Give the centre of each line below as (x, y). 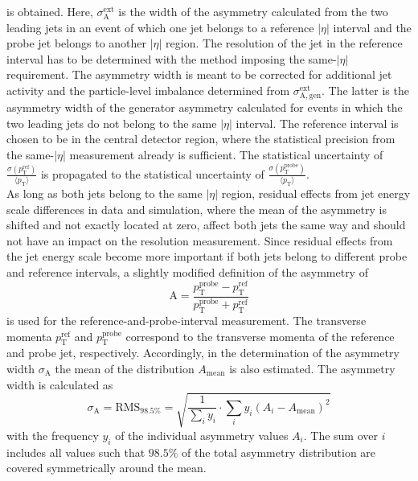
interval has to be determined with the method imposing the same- (172, 58)
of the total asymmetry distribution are (279, 452)
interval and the (372, 27)
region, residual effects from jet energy (316, 193)
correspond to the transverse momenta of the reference (260, 336)
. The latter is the (365, 90)
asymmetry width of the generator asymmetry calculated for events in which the (205, 107)
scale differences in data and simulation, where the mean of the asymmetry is (197, 209)
